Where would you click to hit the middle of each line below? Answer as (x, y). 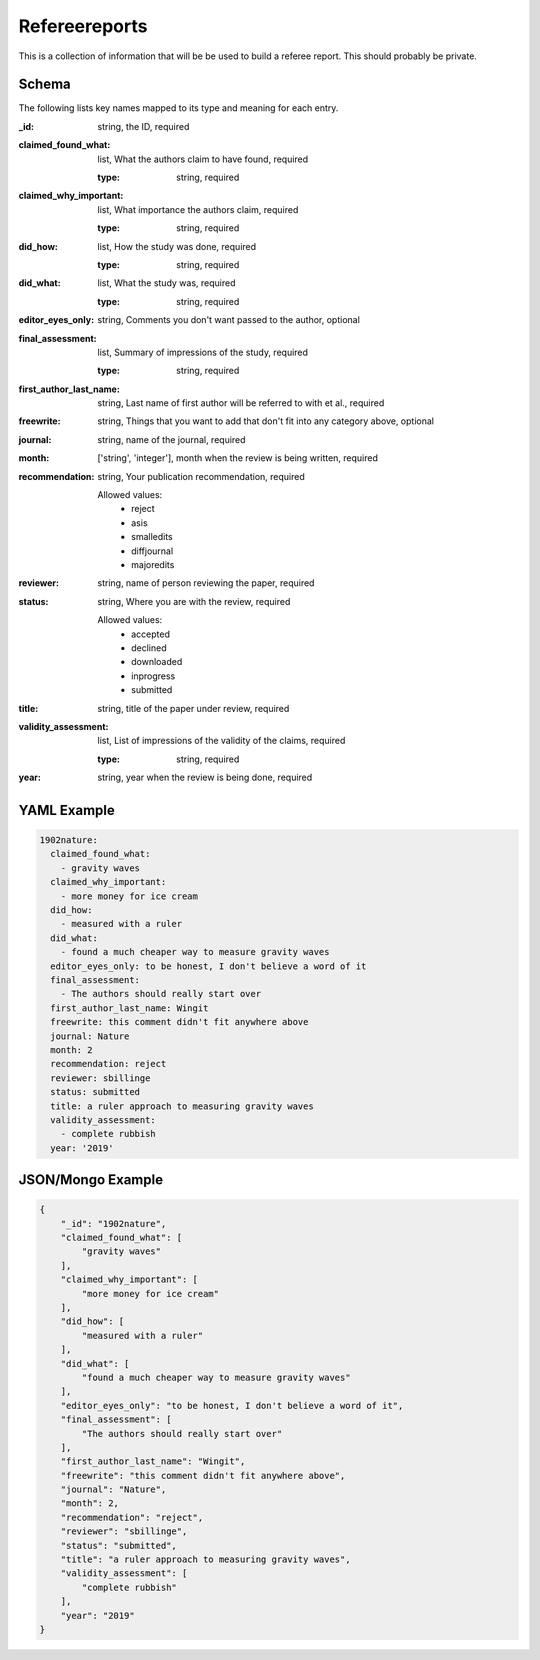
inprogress (153, 676)
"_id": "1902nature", (113, 1223)
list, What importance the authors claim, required (198, 209)
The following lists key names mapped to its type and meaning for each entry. (178, 108)
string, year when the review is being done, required (205, 777)
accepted (150, 634)
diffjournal (152, 551)
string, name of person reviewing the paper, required (206, 583)
